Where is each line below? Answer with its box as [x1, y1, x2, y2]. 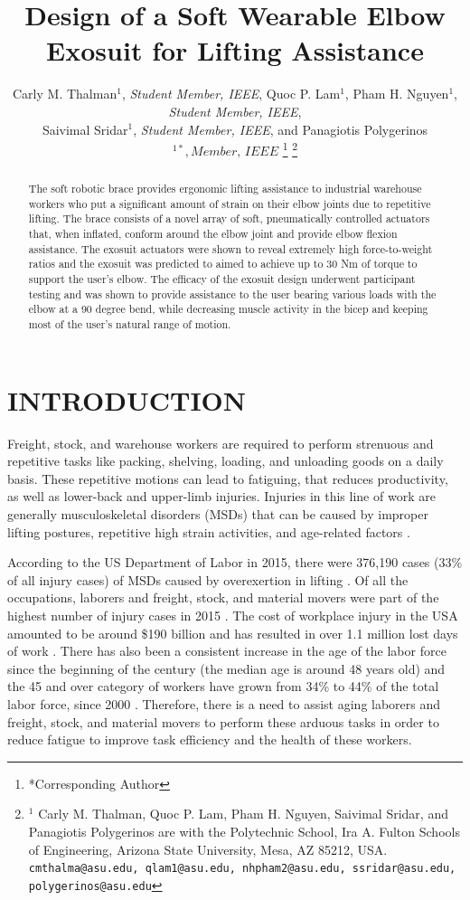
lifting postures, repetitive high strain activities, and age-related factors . [7, 522, 410, 541]
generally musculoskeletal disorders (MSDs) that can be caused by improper [7, 505, 428, 524]
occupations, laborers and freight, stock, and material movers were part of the [7, 588, 439, 607]
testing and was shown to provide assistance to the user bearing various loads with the [28, 286, 437, 301]
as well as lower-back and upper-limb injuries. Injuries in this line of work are [7, 487, 436, 506]
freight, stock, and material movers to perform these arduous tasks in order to [7, 712, 439, 731]
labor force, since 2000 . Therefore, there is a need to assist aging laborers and [7, 694, 441, 713]
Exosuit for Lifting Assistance [46, 32, 424, 69]
